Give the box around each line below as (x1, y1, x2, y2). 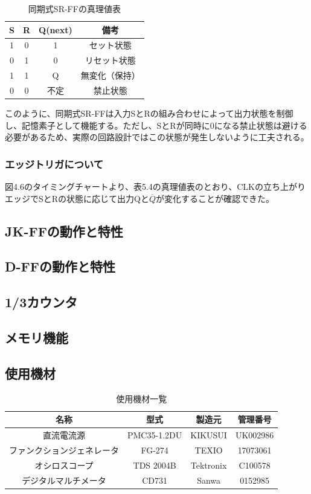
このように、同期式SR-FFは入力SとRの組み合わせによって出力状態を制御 (5, 107, 293, 120)
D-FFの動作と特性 (5, 257, 115, 276)
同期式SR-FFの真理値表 (28, 2, 121, 15)
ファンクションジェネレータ (9, 443, 119, 456)
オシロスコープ (34, 458, 94, 471)
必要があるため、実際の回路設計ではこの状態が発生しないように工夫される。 (5, 131, 309, 143)
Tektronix (190, 458, 227, 471)
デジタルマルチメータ (22, 473, 106, 486)
